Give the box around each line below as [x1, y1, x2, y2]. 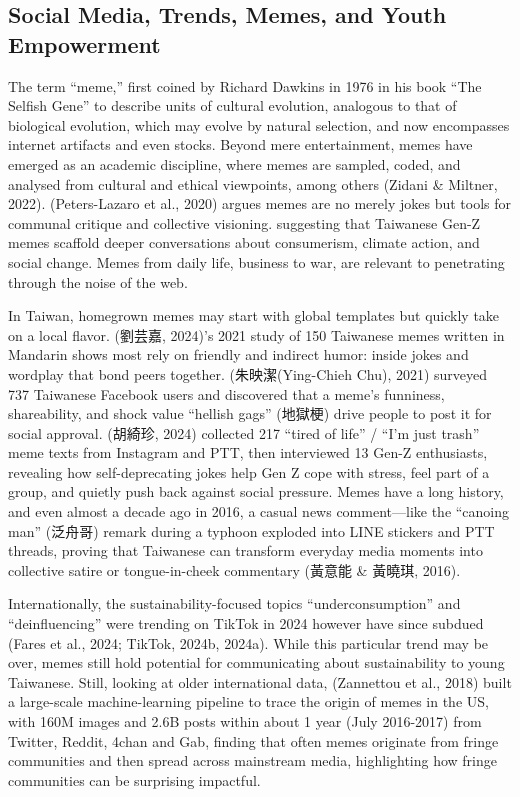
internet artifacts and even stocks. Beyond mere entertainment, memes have [8, 134, 473, 155]
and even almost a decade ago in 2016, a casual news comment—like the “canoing [8, 501, 510, 522]
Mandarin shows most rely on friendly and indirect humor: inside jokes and [8, 344, 469, 365]
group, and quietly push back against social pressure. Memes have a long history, [8, 481, 504, 502]
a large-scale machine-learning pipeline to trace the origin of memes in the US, [8, 691, 489, 712]
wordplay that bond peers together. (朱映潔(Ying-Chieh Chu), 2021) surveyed [8, 363, 488, 384]
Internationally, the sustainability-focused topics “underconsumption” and [8, 593, 461, 614]
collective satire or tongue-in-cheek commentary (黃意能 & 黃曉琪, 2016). [8, 559, 461, 580]
